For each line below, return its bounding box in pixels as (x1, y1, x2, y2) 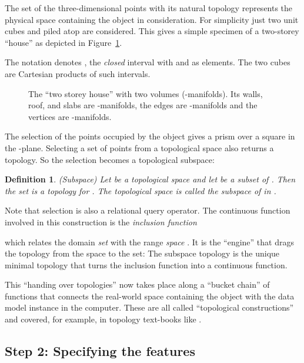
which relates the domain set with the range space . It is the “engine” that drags (5, 235, 294, 248)
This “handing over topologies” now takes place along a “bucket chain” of (5, 278, 270, 291)
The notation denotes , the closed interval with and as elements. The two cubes (5, 56, 290, 68)
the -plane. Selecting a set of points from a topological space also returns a (5, 141, 274, 154)
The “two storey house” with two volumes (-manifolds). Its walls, (28, 87, 263, 99)
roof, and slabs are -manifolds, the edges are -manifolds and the (28, 99, 258, 111)
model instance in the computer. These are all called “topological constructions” (5, 301, 294, 314)
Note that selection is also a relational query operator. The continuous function (5, 204, 290, 217)
